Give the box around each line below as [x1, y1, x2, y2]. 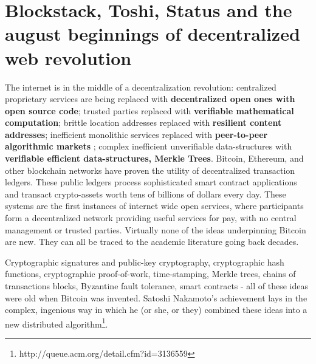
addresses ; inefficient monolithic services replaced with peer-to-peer [5, 128, 268, 140]
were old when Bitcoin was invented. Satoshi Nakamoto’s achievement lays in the [5, 291, 307, 304]
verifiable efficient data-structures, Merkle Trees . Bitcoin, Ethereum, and [5, 152, 304, 165]
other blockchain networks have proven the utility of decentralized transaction [5, 163, 295, 176]
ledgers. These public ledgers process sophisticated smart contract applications [5, 176, 297, 188]
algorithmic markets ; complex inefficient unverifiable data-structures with [5, 140, 292, 153]
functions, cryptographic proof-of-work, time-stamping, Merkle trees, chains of [5, 267, 296, 280]
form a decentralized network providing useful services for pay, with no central [5, 211, 297, 224]
